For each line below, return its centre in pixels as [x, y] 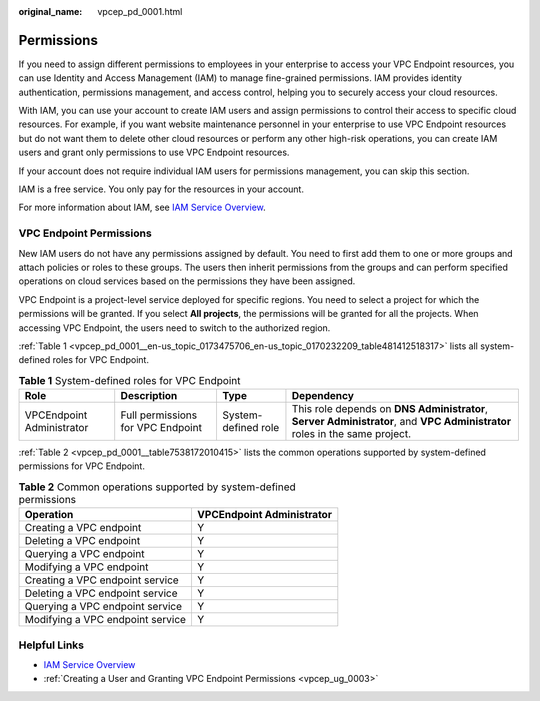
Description [149, 396]
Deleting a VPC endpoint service [101, 593]
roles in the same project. [351, 434]
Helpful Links [51, 645]
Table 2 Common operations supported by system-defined [157, 487]
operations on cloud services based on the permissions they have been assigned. [187, 281]
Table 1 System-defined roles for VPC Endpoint [129, 380]
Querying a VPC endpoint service [103, 607]
